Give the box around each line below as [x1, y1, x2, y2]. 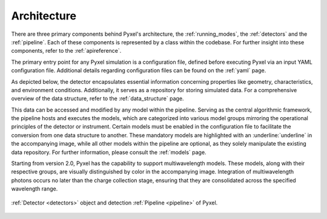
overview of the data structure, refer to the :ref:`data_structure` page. [11, 95, 184, 103]
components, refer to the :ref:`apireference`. [11, 47, 122, 55]
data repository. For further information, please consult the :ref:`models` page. [11, 149, 206, 156]
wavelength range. [11, 185, 58, 192]
